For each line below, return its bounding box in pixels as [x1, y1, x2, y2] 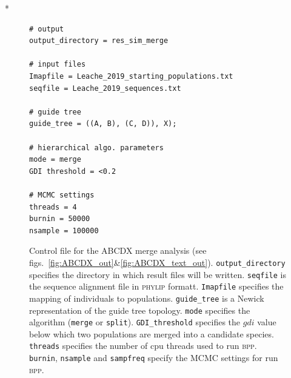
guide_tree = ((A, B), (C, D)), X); [29, 119, 177, 128]
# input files [29, 60, 86, 69]
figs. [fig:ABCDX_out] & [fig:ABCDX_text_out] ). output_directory [29, 256, 286, 268]
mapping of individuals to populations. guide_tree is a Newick [29, 291, 264, 304]
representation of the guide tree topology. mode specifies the [29, 303, 250, 316]
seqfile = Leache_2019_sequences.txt [29, 84, 181, 93]
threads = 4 [29, 202, 77, 211]
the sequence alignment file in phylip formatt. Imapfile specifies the [29, 280, 284, 293]
